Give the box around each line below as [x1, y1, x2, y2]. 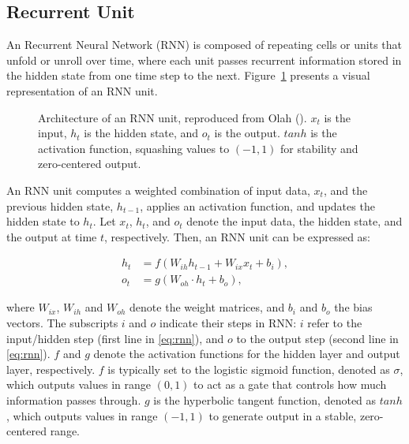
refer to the [307, 314, 362, 330]
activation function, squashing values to [38, 140, 230, 156]
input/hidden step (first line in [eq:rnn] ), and [6, 330, 224, 346]
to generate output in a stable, [208, 407, 357, 423]
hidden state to [6, 213, 80, 229]
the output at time [6, 228, 97, 244]
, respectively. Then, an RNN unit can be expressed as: [104, 228, 371, 244]
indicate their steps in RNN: [159, 314, 297, 330]
